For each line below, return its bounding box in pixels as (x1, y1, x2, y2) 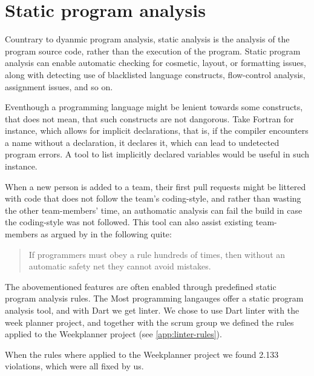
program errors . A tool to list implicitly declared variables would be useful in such (5, 148, 310, 160)
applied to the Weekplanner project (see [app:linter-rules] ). (5, 328, 222, 340)
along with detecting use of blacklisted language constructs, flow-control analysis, (5, 68, 306, 81)
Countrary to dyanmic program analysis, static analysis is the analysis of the (5, 33, 290, 45)
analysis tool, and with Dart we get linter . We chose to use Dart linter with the (5, 304, 299, 316)
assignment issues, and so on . (5, 80, 113, 93)
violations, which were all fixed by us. (5, 360, 144, 372)
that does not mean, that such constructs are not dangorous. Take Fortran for (5, 112, 294, 125)
